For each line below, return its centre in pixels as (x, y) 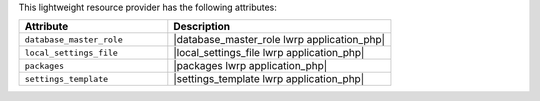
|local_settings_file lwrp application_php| (269, 53)
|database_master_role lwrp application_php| (279, 40)
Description (201, 27)
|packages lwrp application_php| (250, 66)
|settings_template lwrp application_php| (269, 79)
